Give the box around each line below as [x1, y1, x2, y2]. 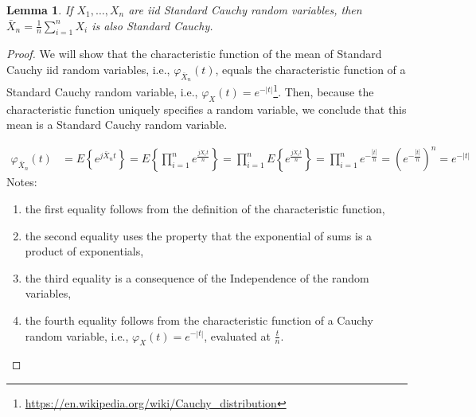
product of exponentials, [25, 243, 144, 259]
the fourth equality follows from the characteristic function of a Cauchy [25, 311, 373, 328]
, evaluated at [204, 327, 271, 344]
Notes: [6, 173, 37, 190]
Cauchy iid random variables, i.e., [6, 60, 170, 77]
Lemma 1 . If [6, 2, 73, 18]
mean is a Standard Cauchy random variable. [6, 116, 228, 133]
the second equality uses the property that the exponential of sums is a [25, 227, 373, 244]
